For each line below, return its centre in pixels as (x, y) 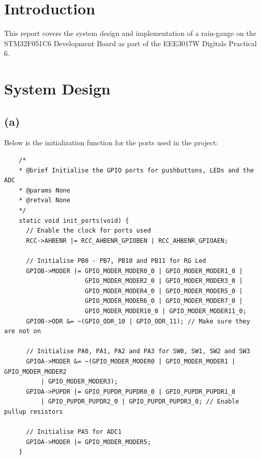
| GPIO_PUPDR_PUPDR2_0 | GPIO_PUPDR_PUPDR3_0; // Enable (140, 402)
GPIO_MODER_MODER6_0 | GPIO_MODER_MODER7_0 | (164, 301)
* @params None (44, 190)
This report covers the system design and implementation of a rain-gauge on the (130, 33)
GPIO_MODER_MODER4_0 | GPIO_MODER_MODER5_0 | (164, 291)
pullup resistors (34, 412)
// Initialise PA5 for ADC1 (74, 432)
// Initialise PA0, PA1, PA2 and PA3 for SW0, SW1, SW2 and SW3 (138, 351)
